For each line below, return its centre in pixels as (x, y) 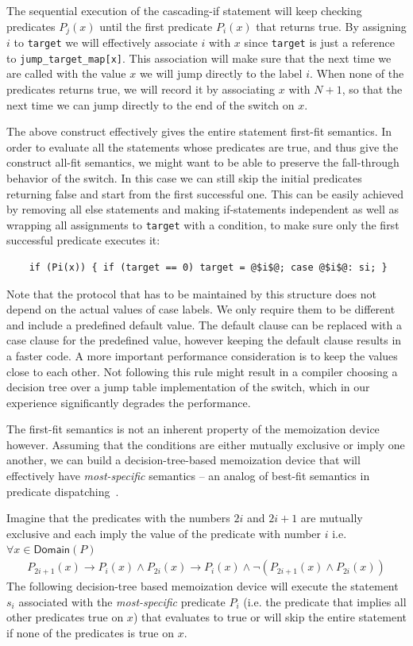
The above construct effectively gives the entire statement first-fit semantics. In (199, 131)
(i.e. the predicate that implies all (325, 601)
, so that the (372, 88)
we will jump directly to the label (221, 73)
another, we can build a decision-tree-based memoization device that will (183, 460)
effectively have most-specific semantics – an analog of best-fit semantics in (188, 476)
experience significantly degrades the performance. (129, 402)
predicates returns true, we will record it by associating (141, 88)
